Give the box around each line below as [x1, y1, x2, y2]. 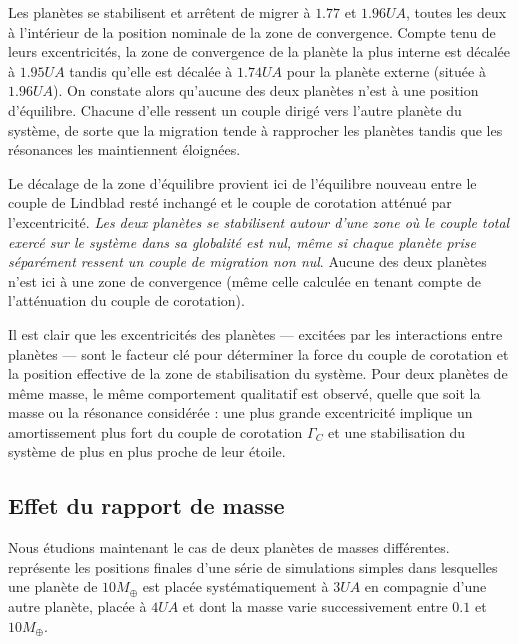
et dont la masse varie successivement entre [182, 596, 448, 617]
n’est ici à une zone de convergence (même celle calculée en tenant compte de [8, 270, 481, 291]
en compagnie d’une [364, 576, 487, 597]
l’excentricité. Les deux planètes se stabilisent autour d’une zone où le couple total [8, 211, 510, 232]
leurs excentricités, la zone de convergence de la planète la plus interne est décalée [8, 41, 511, 62]
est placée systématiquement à [142, 576, 329, 597]
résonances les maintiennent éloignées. [8, 139, 241, 160]
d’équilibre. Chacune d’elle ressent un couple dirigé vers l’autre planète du [8, 99, 462, 120]
